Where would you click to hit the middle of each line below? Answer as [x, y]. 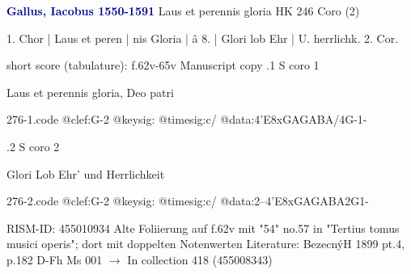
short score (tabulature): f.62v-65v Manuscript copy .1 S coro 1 [163, 65]
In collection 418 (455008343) [200, 259]
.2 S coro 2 [33, 146]
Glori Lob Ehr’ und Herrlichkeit [86, 173]
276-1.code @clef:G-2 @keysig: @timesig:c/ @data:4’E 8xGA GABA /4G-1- [187, 119]
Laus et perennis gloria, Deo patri [90, 92]
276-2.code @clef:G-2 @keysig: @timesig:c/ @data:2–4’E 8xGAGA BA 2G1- [188, 201]
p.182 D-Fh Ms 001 [55, 259]
